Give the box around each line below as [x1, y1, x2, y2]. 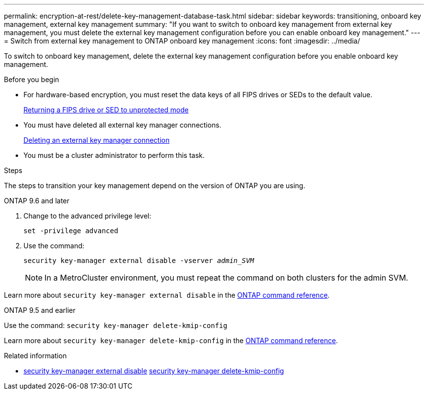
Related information [4, 351, 67, 360]
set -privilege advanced [23, 227, 118, 235]
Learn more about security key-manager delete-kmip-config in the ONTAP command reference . [4, 336, 338, 345]
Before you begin [4, 75, 59, 84]
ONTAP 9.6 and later [4, 197, 70, 205]
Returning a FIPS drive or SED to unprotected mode [23, 106, 189, 114]
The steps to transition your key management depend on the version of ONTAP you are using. [4, 181, 305, 190]
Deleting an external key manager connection [23, 136, 170, 144]
